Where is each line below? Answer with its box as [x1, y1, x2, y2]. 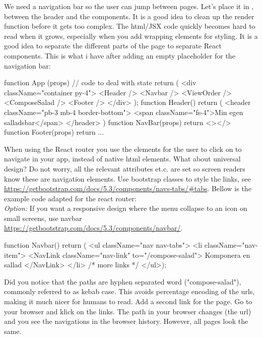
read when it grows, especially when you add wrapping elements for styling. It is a [4, 30, 258, 41]
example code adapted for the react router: [4, 193, 137, 203]
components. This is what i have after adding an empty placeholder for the [4, 50, 235, 61]
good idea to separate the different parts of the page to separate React [4, 40, 222, 51]
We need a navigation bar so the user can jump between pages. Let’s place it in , [4, 1, 254, 11]
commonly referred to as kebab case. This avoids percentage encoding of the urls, [4, 286, 255, 297]
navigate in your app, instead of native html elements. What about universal [4, 153, 241, 164]
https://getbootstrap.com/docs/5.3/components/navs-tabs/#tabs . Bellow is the [4, 183, 251, 194]
